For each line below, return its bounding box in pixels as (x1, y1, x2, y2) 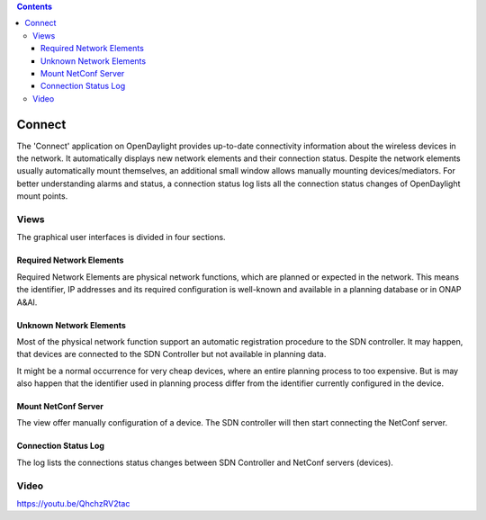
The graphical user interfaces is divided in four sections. (16, 232, 226, 243)
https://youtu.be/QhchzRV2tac (16, 498, 130, 508)
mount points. (16, 191, 68, 202)
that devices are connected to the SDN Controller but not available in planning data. (16, 349, 327, 360)
